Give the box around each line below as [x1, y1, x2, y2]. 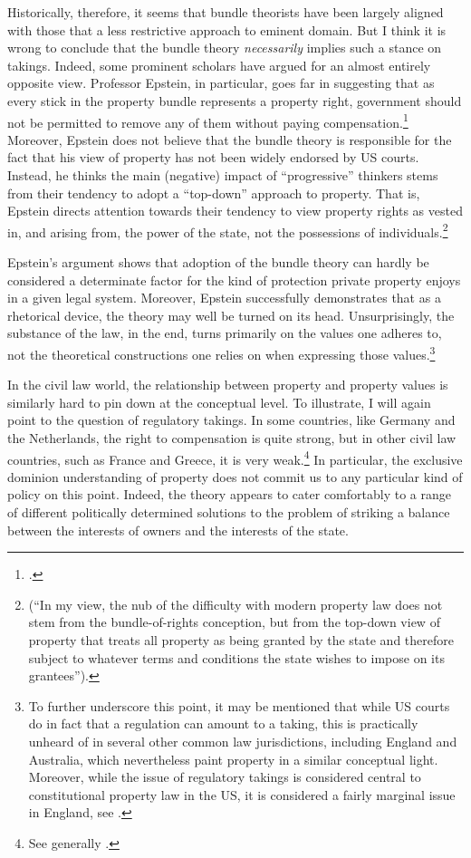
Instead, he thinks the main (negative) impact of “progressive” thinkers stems [7, 166, 438, 184]
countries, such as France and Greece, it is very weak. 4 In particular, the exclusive [7, 447, 463, 468]
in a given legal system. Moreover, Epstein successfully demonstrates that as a [7, 288, 441, 307]
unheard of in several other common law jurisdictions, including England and [28, 732, 457, 750]
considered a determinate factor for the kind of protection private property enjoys [7, 270, 461, 289]
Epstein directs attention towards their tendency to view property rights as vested [7, 201, 463, 220]
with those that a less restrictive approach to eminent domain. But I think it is [7, 20, 447, 39]
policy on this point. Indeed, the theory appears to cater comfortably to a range [7, 485, 451, 504]
